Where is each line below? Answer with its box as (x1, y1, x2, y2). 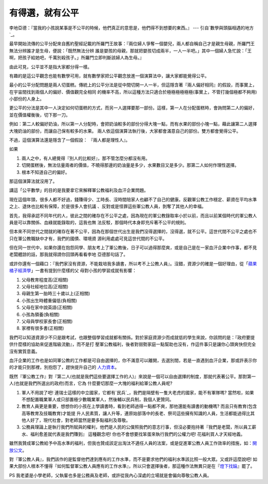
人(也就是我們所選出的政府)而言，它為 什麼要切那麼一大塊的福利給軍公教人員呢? (9, 380, 173, 386)
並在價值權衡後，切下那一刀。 (9, 112, 70, 118)
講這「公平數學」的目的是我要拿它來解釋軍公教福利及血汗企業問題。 (9, 187, 148, 193)
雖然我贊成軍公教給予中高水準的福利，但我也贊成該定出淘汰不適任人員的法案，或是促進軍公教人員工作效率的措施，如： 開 (9, 440, 257, 446)
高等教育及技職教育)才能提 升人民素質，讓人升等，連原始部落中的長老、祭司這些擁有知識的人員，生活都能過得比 (21, 410, 251, 416)
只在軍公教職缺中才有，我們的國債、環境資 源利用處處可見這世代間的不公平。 (9, 236, 167, 242)
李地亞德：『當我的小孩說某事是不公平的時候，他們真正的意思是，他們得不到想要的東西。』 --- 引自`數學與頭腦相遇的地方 (9, 25, 254, 31)
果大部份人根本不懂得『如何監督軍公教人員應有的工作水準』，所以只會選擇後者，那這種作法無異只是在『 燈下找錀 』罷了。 (9, 463, 255, 469)
